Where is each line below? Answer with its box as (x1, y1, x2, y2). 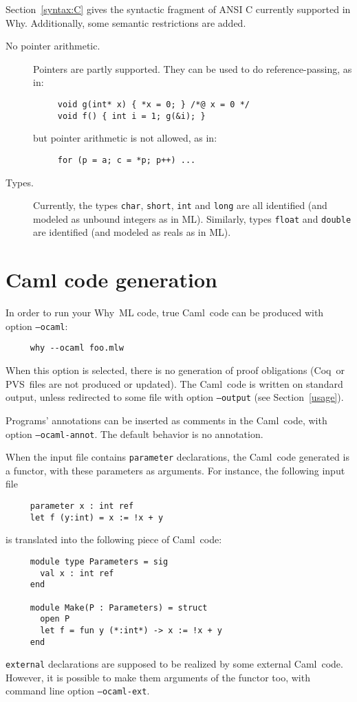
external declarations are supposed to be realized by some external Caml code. (6, 657, 343, 671)
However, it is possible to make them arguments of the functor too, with (6, 670, 310, 684)
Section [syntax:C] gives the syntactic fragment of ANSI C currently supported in (6, 2, 351, 16)
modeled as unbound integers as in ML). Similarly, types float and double (33, 211, 351, 226)
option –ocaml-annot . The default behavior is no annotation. (6, 426, 263, 441)
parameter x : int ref (30, 501, 134, 511)
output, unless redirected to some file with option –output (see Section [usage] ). (6, 390, 344, 404)
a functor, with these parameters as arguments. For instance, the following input (6, 463, 345, 477)
